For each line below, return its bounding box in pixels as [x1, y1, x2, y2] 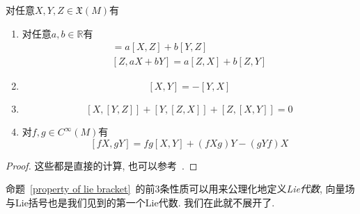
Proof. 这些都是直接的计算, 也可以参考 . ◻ [6, 158, 198, 172]
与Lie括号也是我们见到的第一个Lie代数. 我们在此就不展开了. [6, 195, 275, 210]
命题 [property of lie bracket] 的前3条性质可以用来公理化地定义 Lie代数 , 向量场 [6, 181, 355, 196]
